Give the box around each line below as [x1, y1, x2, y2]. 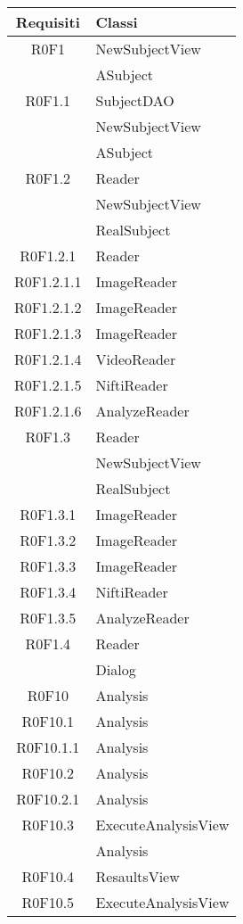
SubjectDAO [95, 90, 174, 111]
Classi [95, 12, 138, 32]
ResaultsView [95, 866, 180, 887]
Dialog [95, 659, 136, 680]
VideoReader [95, 349, 176, 369]
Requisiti [15, 12, 80, 32]
